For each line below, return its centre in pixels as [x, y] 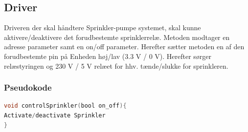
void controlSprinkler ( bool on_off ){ [65, 106]
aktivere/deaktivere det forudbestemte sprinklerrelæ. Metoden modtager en [117, 37]
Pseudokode [28, 87]
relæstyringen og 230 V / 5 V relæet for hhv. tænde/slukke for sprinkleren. [116, 66]
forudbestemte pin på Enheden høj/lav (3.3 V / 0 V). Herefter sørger [108, 56]
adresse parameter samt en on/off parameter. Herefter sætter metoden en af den [124, 47]
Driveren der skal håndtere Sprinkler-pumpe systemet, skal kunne [102, 28]
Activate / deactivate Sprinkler [55, 115]
